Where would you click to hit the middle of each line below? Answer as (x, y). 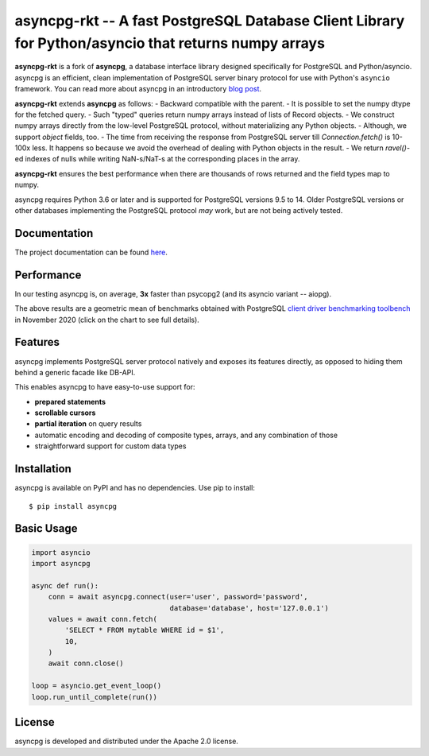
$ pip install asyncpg (73, 506)
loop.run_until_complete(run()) (95, 697)
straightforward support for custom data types (110, 446)
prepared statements (70, 401)
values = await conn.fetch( (103, 619)
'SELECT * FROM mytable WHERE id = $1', (145, 630)
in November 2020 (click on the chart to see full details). (107, 320)
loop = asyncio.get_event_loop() (97, 686)
